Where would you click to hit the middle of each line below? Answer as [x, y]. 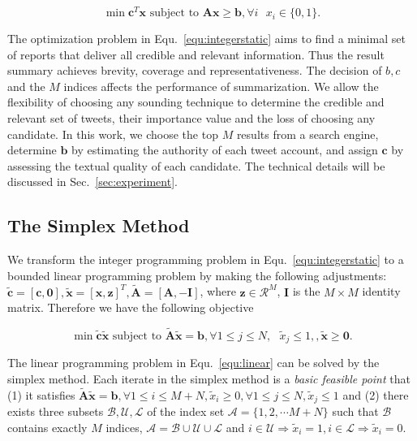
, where [218, 291]
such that [355, 411]
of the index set [186, 411]
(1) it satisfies [41, 394]
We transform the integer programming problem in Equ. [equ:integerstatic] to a [206, 259]
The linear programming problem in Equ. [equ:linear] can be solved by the [193, 363]
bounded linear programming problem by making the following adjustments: [197, 275]
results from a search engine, [307, 134]
